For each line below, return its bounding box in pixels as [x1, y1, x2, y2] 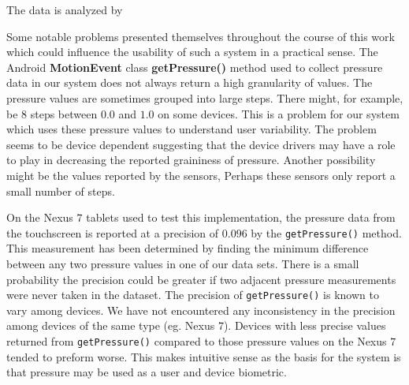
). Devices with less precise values [223, 317, 386, 334]
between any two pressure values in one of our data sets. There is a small [6, 255, 359, 271]
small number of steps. [6, 182, 115, 199]
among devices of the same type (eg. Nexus [6, 317, 215, 334]
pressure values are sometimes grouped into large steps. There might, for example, [6, 89, 403, 106]
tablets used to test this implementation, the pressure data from [86, 209, 396, 226]
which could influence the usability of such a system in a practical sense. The [6, 43, 378, 60]
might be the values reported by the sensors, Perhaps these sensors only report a [6, 166, 396, 183]
